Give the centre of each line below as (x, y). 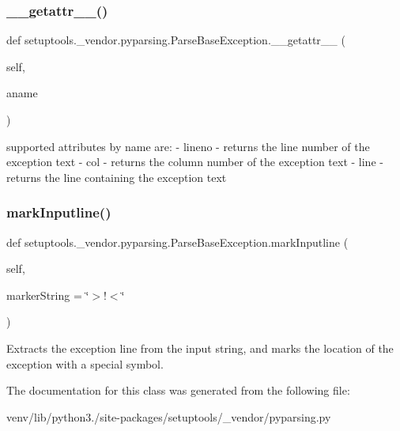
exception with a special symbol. (85, 363)
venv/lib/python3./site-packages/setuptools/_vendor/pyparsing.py (169, 416)
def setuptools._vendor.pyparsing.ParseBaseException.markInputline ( (177, 242)
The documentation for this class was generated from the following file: (178, 390)
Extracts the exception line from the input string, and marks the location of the (200, 348)
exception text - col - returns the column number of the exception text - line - (195, 162)
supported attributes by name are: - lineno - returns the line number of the (188, 146)
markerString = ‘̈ (48, 295)
